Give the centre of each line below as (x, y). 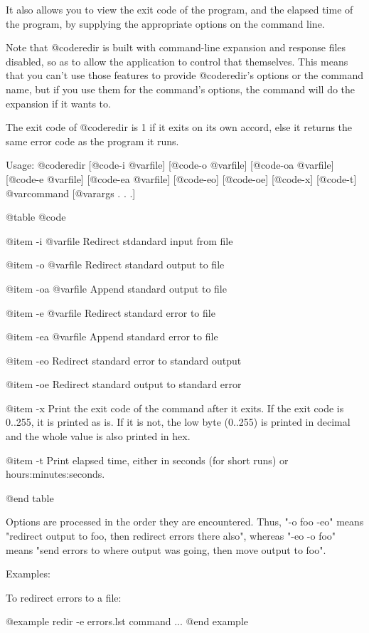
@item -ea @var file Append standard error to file (112, 336)
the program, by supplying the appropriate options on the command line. (165, 23)
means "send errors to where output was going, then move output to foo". (166, 549)
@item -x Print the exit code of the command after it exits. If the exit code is (175, 408)
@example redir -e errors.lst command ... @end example (127, 621)
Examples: (28, 574)
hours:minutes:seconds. (55, 474)
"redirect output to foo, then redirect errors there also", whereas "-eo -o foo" (171, 536)
